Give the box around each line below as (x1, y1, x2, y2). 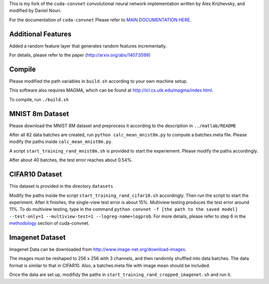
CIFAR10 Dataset (9, 170, 62, 179)
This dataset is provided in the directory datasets (9, 183, 114, 189)
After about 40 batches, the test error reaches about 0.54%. (9, 157, 133, 163)
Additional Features (9, 30, 72, 38)
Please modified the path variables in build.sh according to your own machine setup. (9, 78, 188, 84)
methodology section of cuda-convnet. (9, 220, 90, 226)
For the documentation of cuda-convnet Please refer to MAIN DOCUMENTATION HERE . (9, 16, 192, 22)
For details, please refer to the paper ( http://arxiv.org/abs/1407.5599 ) (9, 52, 151, 58)
